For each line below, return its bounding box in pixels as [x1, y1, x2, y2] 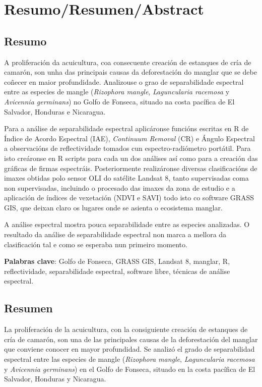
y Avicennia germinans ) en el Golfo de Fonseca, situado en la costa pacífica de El [4, 363, 255, 374]
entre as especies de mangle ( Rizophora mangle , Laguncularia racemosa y [4, 86, 230, 97]
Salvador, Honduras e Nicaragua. [4, 106, 106, 117]
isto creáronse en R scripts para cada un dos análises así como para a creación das [4, 152, 258, 163]
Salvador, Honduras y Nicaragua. [4, 373, 106, 384]
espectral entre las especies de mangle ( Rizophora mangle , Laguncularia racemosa [4, 354, 255, 364]
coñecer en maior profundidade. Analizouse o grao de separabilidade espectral [4, 76, 244, 87]
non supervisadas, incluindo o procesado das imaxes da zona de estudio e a [4, 182, 235, 193]
